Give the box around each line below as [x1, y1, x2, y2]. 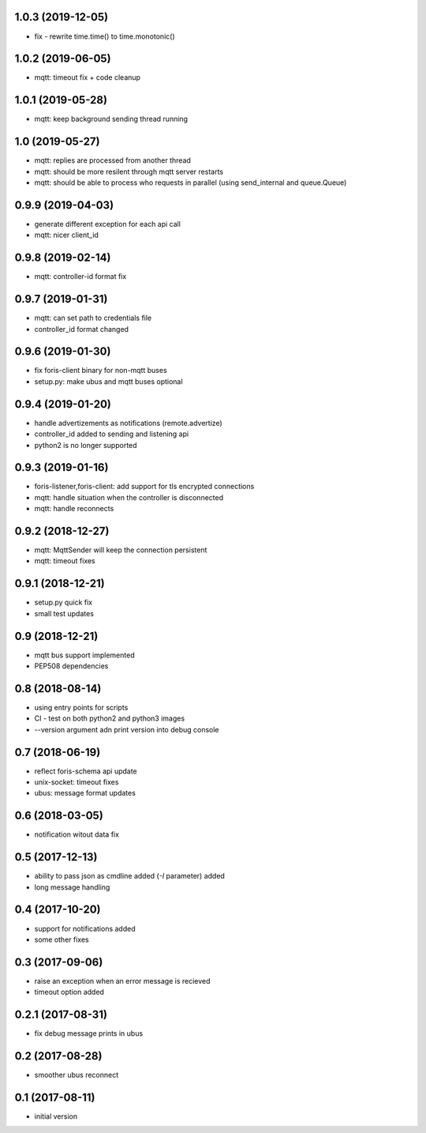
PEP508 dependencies [34, 661, 109, 671]
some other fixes [34, 935, 90, 944]
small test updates [34, 608, 95, 618]
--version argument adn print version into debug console [34, 725, 220, 734]
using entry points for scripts [34, 702, 129, 712]
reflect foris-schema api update [34, 766, 137, 776]
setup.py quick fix [34, 597, 93, 608]
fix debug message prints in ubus [34, 1029, 144, 1038]
